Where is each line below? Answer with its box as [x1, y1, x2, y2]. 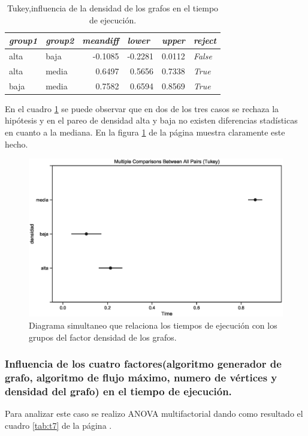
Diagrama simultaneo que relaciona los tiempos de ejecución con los [29, 318, 277, 331]
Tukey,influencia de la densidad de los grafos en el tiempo [7, 2, 219, 14]
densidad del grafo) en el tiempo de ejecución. [5, 383, 232, 398]
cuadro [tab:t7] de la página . [5, 419, 112, 431]
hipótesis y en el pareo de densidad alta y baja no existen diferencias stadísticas [5, 114, 298, 127]
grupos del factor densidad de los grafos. [29, 330, 177, 343]
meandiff [82, 34, 119, 47]
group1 [9, 34, 38, 47]
